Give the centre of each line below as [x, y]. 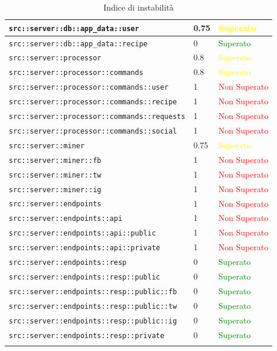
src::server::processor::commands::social [93, 131]
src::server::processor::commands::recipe [93, 102]
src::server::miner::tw [55, 175]
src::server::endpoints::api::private [85, 248]
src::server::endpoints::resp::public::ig [93, 321]
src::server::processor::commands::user [89, 88]
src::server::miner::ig [55, 190]
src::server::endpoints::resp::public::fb [93, 292]
